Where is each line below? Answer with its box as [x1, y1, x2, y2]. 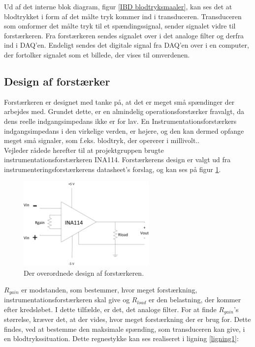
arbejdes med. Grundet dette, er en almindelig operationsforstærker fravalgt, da [4, 106, 244, 116]
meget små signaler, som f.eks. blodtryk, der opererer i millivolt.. [4, 135, 200, 145]
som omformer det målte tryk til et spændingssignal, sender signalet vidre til [4, 21, 236, 31]
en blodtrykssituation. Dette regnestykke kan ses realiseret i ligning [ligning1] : [4, 333, 239, 344]
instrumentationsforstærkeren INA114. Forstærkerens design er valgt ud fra [4, 154, 231, 165]
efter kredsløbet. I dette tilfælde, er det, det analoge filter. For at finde [4, 304, 217, 314]
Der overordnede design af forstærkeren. [24, 268, 144, 278]
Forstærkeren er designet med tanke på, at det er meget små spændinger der [4, 96, 235, 107]
